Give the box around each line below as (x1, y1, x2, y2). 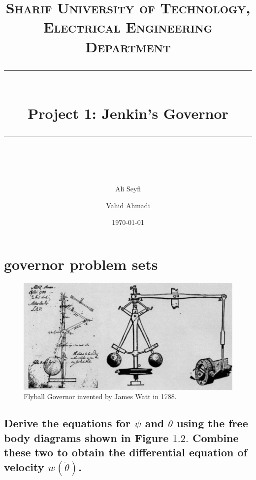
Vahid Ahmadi (106, 200, 150, 210)
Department (85, 36, 171, 56)
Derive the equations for (4, 415, 130, 431)
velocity (4, 459, 44, 474)
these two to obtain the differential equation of (4, 444, 247, 460)
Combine (192, 430, 239, 445)
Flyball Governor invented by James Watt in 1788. (24, 391, 177, 402)
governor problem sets (4, 254, 158, 274)
